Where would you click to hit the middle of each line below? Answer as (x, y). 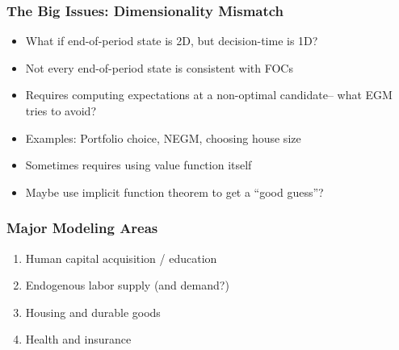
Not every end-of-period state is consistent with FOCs (159, 67)
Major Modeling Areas (82, 228)
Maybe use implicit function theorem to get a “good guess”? (174, 192)
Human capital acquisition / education (121, 258)
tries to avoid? (61, 110)
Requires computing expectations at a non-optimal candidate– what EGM (209, 95)
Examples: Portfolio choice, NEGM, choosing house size (163, 137)
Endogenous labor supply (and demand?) (127, 285)
